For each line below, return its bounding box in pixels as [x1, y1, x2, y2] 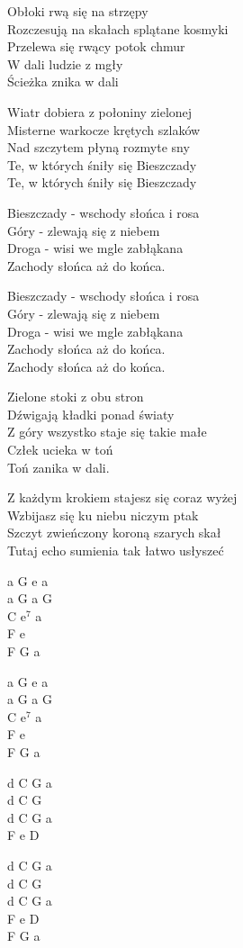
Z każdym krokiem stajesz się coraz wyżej [7, 488, 238, 507]
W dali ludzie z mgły [7, 54, 123, 73]
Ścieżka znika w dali [7, 72, 119, 91]
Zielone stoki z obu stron [7, 387, 144, 406]
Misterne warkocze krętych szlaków [7, 120, 201, 139]
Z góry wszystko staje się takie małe [7, 422, 207, 441]
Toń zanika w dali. [7, 457, 110, 476]
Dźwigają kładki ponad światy [7, 404, 175, 423]
